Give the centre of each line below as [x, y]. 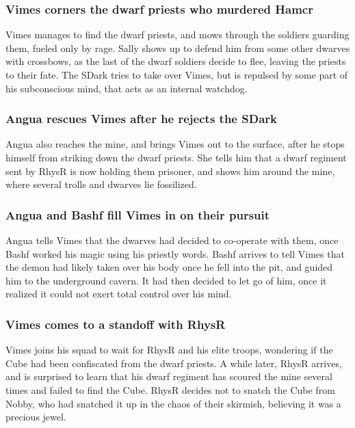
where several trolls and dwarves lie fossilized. [101, 184]
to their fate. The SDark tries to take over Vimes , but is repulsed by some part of [177, 75]
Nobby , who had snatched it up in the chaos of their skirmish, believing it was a [173, 403]
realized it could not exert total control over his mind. [119, 294]
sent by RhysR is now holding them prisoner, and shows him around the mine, [170, 171]
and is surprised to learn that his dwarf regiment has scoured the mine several [169, 376]
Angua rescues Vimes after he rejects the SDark [141, 119]
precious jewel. [36, 417]
